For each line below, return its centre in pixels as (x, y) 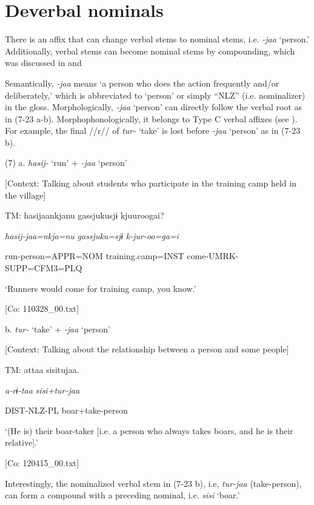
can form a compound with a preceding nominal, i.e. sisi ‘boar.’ (122, 495)
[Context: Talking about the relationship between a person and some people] (147, 349)
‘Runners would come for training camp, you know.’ (101, 288)
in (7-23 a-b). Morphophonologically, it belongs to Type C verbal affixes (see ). (151, 118)
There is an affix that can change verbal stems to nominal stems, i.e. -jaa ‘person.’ (157, 39)
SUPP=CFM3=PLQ (44, 268)
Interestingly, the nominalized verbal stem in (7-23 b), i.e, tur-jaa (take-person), (153, 483)
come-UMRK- (213, 256)
